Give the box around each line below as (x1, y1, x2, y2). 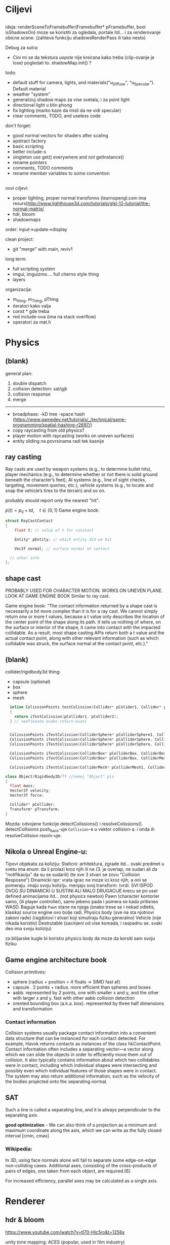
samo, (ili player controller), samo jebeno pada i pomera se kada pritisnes (5, 899, 158, 905)
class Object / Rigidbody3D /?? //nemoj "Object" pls (5, 774, 114, 779)
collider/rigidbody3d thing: (5, 669, 61, 675)
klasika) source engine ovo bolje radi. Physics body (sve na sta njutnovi (5, 909, 154, 915)
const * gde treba (12, 308, 50, 314)
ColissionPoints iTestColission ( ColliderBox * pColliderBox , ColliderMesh (10, 756, 168, 761)
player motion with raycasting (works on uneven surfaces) (12, 433, 134, 439)
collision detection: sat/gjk (12, 385, 68, 391)
